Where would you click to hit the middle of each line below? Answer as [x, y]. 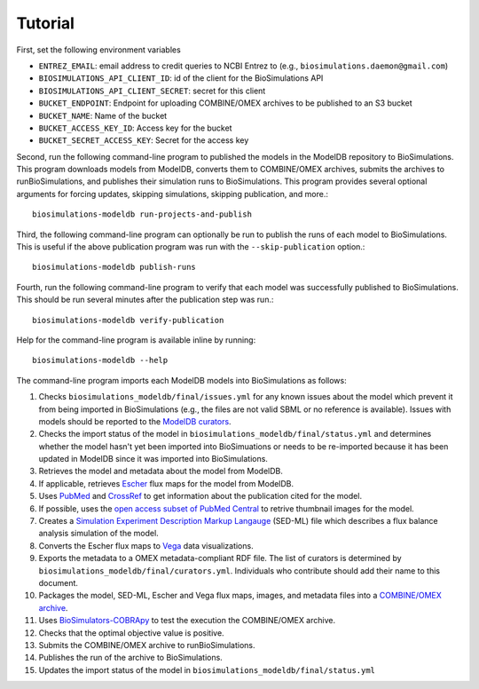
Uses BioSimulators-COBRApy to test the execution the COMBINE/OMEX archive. [187, 621]
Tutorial [46, 23]
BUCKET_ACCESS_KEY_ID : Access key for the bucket [135, 128]
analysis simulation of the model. [98, 534]
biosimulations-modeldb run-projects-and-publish [142, 214]
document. [59, 583]
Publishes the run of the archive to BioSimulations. [131, 658]
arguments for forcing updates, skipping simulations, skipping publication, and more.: [172, 194]
